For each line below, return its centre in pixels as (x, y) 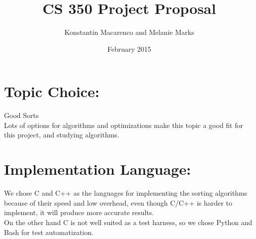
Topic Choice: (52, 91)
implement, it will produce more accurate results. (79, 212)
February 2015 (129, 49)
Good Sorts (21, 115)
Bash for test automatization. (49, 232)
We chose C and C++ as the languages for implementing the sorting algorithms (126, 193)
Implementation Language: (97, 169)
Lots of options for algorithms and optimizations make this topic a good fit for (124, 125)
